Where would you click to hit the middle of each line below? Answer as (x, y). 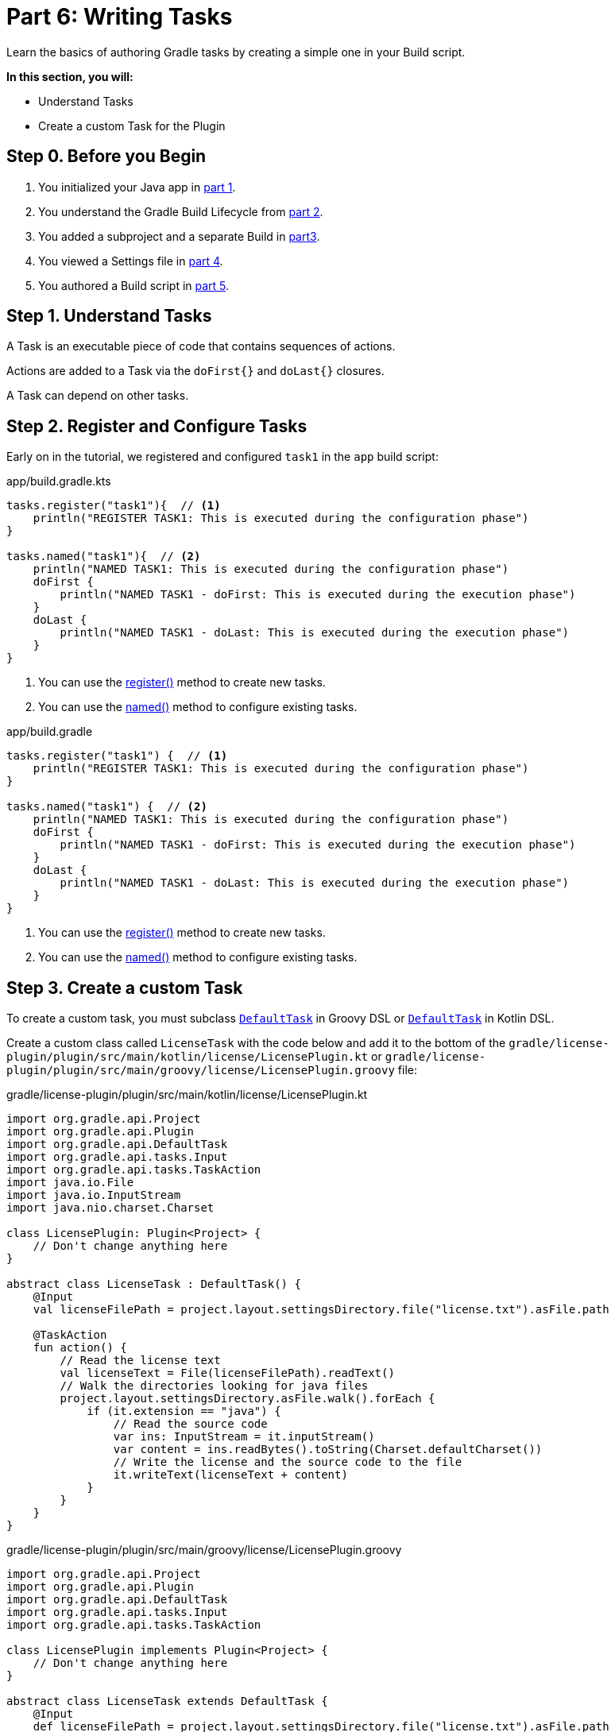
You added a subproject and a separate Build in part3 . (179, 236)
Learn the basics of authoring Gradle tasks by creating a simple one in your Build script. (236, 52)
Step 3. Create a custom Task (125, 988)
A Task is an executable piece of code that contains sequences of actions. (201, 346)
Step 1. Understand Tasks (109, 316)
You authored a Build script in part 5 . (134, 285)
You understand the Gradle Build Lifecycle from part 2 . (181, 211)
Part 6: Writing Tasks (120, 17)
